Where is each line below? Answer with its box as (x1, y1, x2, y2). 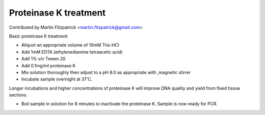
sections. (9, 92, 28, 98)
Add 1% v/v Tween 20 (21, 56, 66, 62)
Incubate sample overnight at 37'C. (21, 76, 93, 82)
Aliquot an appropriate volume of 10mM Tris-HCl (21, 42, 120, 48)
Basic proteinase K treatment (9, 33, 68, 39)
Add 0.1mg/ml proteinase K (21, 62, 76, 68)
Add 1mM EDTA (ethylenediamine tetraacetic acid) (21, 49, 123, 55)
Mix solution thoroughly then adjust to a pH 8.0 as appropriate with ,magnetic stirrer (21, 69, 191, 75)
